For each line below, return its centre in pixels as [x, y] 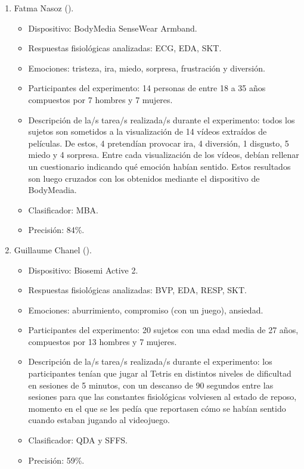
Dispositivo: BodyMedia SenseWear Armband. [113, 28]
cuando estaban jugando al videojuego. [99, 420]
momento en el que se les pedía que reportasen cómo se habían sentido [157, 408]
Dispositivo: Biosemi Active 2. [83, 270]
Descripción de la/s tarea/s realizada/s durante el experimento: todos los [162, 119]
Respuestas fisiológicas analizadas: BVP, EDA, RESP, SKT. [138, 290]
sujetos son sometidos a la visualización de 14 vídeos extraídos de [148, 131]
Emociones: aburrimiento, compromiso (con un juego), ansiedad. [146, 310]
